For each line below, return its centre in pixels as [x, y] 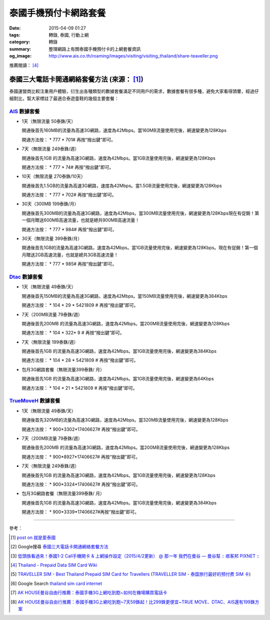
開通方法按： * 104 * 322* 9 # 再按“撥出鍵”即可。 [73, 333]
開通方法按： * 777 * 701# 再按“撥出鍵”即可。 [69, 140]
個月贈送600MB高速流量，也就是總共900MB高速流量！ [83, 220]
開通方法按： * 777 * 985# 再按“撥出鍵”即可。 [69, 264]
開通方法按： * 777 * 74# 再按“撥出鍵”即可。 [68, 167]
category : [20, 42]
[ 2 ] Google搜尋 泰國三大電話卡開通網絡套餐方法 [59, 547]
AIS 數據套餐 [24, 111]
